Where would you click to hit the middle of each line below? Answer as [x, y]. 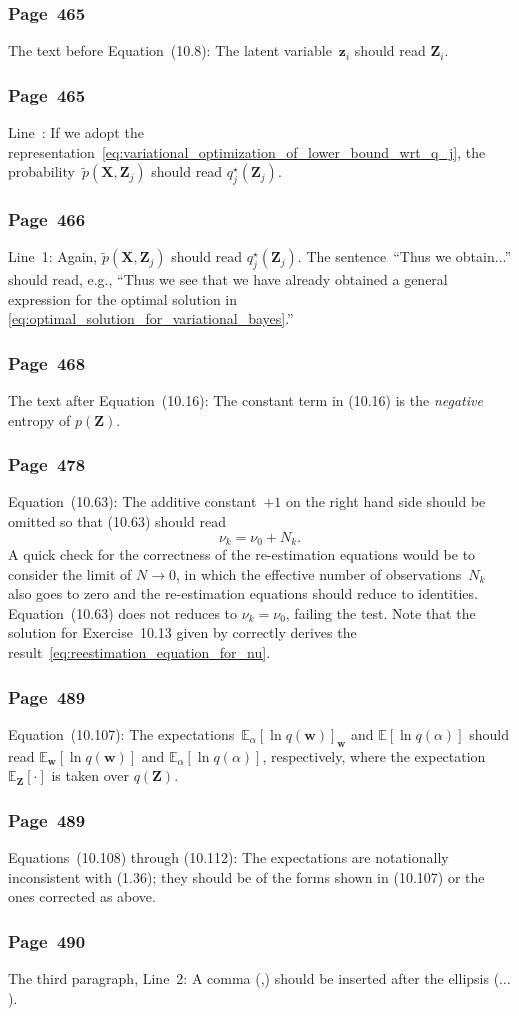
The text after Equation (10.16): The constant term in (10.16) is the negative [245, 400]
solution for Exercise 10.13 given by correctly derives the [182, 632]
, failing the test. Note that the [380, 612]
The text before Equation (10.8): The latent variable [170, 50]
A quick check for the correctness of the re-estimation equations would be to [242, 554]
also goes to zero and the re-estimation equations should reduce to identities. [243, 593]
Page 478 [47, 464]
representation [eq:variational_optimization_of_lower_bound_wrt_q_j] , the [247, 151]
